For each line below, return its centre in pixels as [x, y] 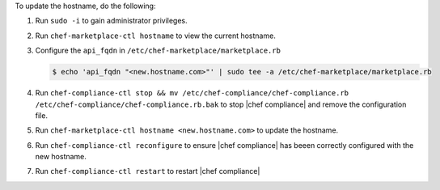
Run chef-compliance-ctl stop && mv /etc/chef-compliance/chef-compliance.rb [192, 93]
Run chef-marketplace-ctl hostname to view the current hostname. [156, 36]
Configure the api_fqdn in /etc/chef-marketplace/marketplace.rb [158, 51]
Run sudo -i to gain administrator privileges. [111, 21]
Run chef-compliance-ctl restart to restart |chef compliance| [148, 171]
